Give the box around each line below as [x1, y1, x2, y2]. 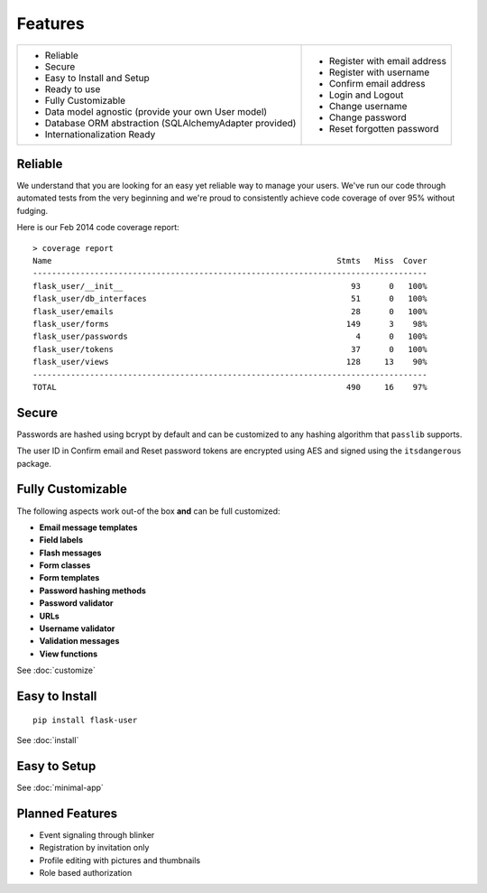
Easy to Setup [16, 758, 96, 774]
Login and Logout [328, 88, 404, 101]
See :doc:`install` [16, 735, 79, 745]
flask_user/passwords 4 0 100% [32, 331, 427, 342]
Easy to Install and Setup [44, 71, 151, 84]
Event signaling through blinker [39, 829, 155, 840]
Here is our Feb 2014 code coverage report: [16, 222, 179, 233]
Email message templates [39, 522, 138, 533]
